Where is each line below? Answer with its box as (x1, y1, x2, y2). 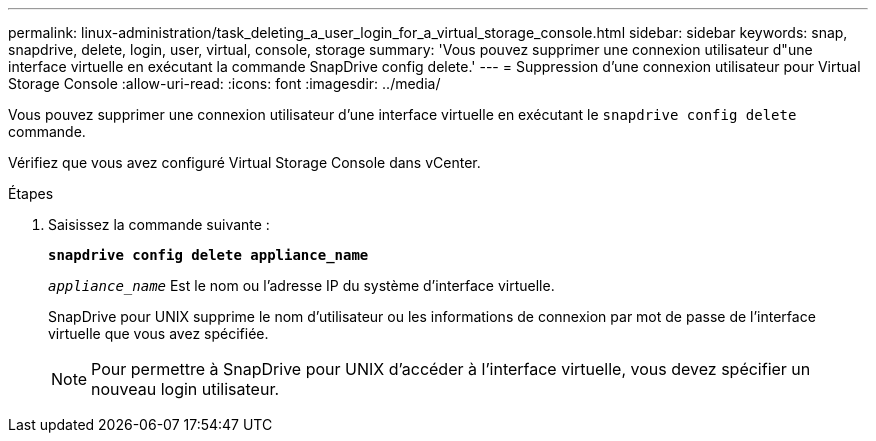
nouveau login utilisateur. (91, 379, 280, 399)
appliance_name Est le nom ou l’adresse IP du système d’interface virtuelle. (48, 277, 555, 294)
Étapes (8, 185, 54, 202)
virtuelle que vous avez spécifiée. (48, 325, 269, 342)
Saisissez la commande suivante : (48, 216, 270, 233)
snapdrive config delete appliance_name (48, 247, 369, 263)
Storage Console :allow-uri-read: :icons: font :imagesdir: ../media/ (8, 75, 441, 92)
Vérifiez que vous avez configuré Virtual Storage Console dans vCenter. (8, 154, 481, 171)
